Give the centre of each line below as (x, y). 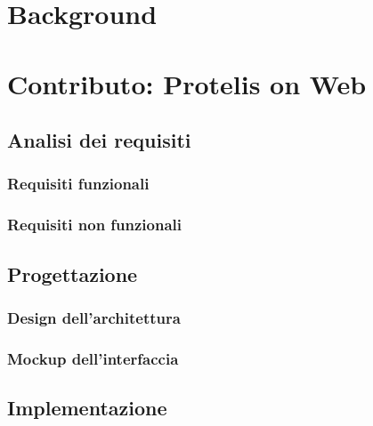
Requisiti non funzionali (95, 225)
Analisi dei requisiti (99, 140)
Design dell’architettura (94, 317)
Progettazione (73, 273)
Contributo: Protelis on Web (187, 83)
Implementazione (87, 408)
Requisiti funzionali (78, 184)
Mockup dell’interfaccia (93, 358)
